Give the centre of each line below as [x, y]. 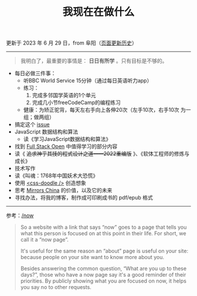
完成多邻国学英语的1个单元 [64, 95]
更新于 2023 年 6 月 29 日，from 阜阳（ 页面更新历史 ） [72, 43]
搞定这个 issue [32, 125]
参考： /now [20, 216]
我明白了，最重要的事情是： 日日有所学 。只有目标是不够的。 [94, 61]
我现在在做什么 [98, 12]
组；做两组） [39, 117]
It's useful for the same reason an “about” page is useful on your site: [104, 251]
